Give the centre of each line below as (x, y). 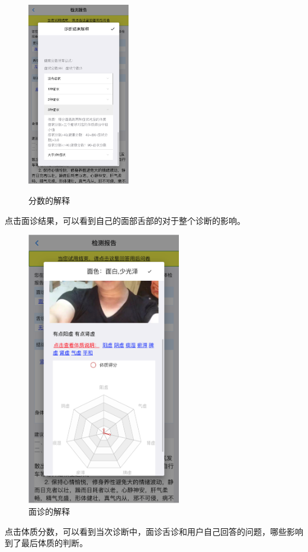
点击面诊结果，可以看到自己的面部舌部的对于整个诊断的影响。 (125, 220)
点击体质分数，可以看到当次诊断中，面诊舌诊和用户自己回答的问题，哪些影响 (154, 531)
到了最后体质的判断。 (46, 543)
